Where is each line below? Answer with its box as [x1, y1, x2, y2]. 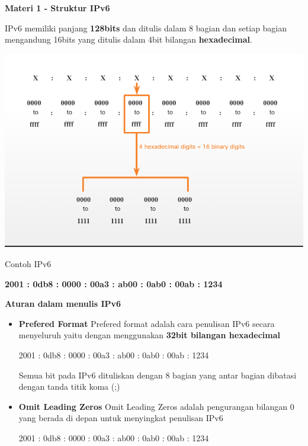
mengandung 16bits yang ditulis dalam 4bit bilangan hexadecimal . [5, 33, 252, 46]
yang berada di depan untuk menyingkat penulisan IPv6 [18, 412, 223, 424]
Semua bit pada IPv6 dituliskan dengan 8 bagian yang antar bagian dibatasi [18, 368, 297, 381]
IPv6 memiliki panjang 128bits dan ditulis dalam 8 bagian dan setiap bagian [5, 21, 287, 34]
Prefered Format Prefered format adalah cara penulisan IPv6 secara [18, 317, 275, 329]
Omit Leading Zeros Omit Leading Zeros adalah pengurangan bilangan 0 [18, 400, 294, 412]
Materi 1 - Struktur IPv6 [5, 2, 110, 14]
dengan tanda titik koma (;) [18, 380, 120, 393]
